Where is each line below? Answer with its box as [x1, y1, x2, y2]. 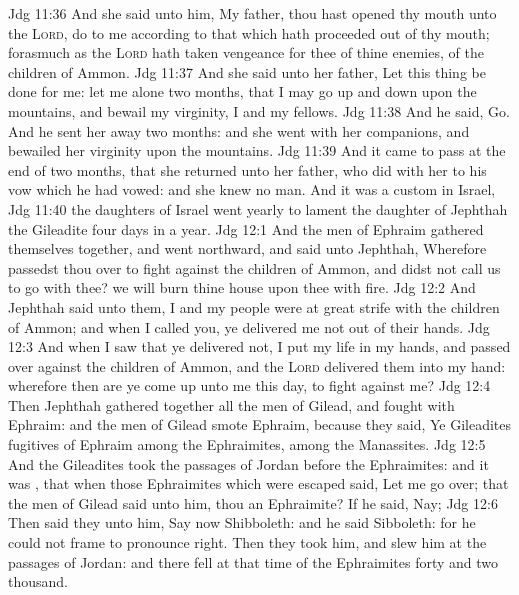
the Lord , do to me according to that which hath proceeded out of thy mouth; [8, 22, 490, 43]
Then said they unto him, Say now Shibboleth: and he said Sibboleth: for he [8, 512, 476, 533]
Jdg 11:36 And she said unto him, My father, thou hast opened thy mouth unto [8, 3, 497, 23]
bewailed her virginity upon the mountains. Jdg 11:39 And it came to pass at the [8, 140, 506, 161]
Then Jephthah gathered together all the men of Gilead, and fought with [8, 394, 455, 415]
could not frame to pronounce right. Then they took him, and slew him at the [8, 532, 487, 553]
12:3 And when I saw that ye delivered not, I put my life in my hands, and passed [8, 336, 511, 357]
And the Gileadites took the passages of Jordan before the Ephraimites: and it [8, 453, 489, 474]
